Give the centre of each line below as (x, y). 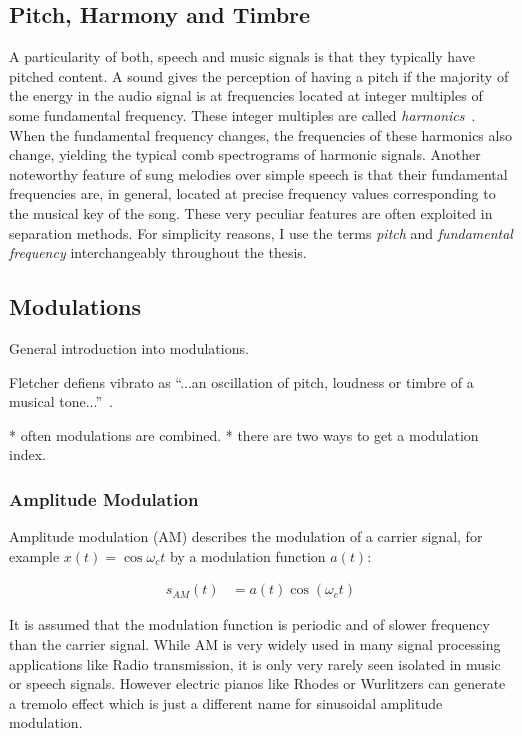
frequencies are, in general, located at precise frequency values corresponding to (252, 193)
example (34, 555)
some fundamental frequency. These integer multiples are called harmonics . (242, 114)
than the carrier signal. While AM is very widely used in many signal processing (255, 643)
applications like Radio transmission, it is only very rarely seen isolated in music (255, 663)
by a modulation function (247, 555)
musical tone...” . (61, 401)
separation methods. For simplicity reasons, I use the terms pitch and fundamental (261, 232)
